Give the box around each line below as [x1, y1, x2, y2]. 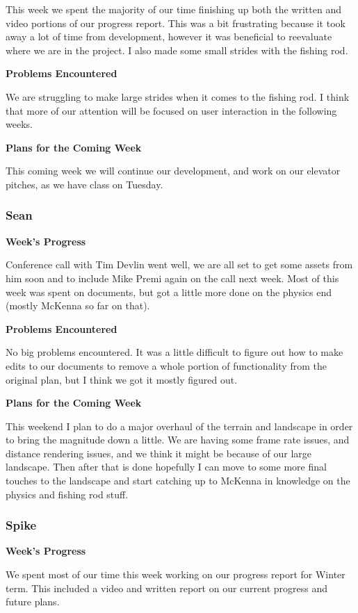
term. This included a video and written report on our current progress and [6, 580, 328, 595]
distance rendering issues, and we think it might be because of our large [6, 446, 311, 460]
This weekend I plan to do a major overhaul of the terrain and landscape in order [6, 418, 353, 433]
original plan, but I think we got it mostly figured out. [6, 372, 238, 386]
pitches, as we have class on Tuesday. [6, 177, 163, 191]
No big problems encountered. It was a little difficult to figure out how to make [6, 345, 343, 359]
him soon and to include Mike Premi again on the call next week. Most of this [6, 270, 339, 285]
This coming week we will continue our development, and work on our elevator [6, 163, 341, 178]
